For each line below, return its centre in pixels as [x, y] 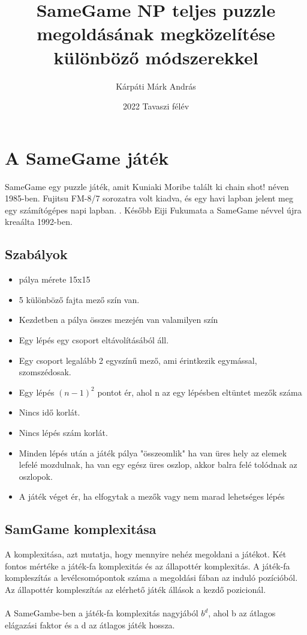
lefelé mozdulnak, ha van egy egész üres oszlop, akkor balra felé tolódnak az [158, 465]
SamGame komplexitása [81, 529]
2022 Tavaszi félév [156, 106]
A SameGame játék [87, 157]
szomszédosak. [45, 372]
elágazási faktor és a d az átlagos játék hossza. [90, 624]
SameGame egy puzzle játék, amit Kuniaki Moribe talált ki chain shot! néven [147, 186]
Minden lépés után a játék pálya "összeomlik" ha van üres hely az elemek [153, 452]
